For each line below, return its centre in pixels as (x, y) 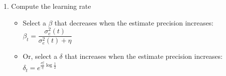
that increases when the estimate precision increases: (144, 56)
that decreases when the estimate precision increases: (134, 22)
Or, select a (40, 56)
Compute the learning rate (51, 6)
